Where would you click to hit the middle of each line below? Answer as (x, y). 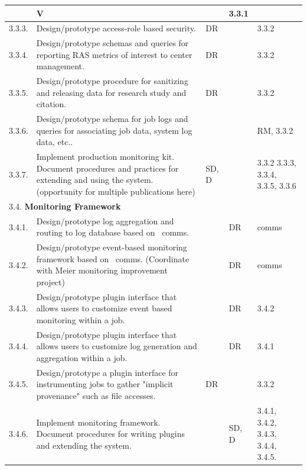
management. (60, 66)
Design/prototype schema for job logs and (112, 119)
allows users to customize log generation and (117, 346)
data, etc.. (55, 142)
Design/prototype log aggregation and (105, 220)
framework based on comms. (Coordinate (113, 258)
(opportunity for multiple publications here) (116, 191)
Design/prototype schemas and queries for (112, 43)
